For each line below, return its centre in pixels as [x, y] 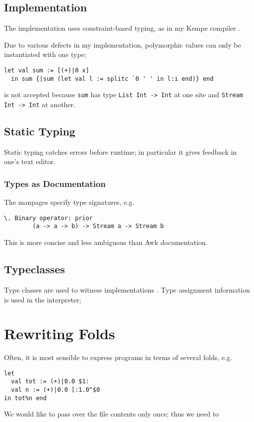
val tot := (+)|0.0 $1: [50, 382]
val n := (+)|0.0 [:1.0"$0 [56, 390]
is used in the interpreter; [43, 299]
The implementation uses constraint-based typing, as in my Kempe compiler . [122, 28]
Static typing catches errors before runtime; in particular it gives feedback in [121, 151]
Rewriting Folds [60, 333]
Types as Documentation [55, 183]
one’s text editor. [30, 161]
